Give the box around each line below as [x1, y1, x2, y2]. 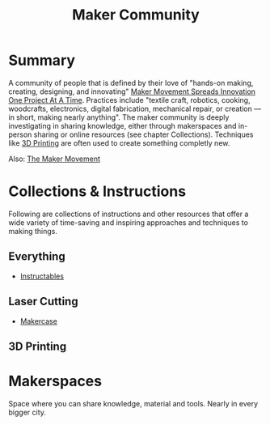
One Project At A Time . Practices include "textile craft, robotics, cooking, [8, 95, 251, 104]
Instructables [19, 271, 65, 281]
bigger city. [8, 407, 47, 417]
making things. [8, 226, 58, 236]
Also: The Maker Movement [8, 154, 101, 164]
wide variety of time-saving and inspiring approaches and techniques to [8, 217, 249, 227]
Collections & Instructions [8, 182, 187, 201]
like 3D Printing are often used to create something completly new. [8, 138, 230, 147]
